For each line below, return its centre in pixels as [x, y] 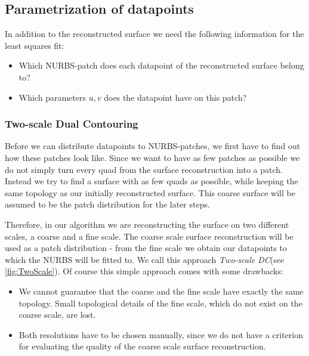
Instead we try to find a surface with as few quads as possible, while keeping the [152, 181]
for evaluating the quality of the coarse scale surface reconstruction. [142, 346]
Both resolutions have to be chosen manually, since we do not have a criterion [161, 334]
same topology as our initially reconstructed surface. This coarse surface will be [150, 192]
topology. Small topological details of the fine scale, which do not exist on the [160, 303]
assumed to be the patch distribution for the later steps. [107, 204]
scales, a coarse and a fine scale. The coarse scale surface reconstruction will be [149, 236]
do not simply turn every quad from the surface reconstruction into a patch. [144, 169]
